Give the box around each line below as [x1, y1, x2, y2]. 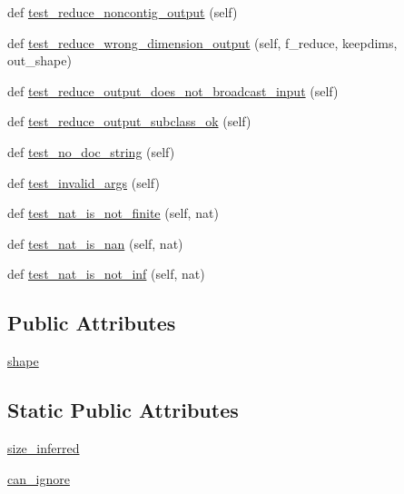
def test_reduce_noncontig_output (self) [7, 3, 238, 21]
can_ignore [7, 469, 70, 488]
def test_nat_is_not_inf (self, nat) [7, 264, 205, 283]
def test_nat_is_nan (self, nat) [7, 233, 183, 252]
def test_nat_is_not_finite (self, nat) [7, 203, 219, 222]
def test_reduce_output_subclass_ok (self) [7, 112, 251, 131]
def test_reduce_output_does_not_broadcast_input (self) [7, 81, 339, 100]
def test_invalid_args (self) [7, 173, 160, 192]
